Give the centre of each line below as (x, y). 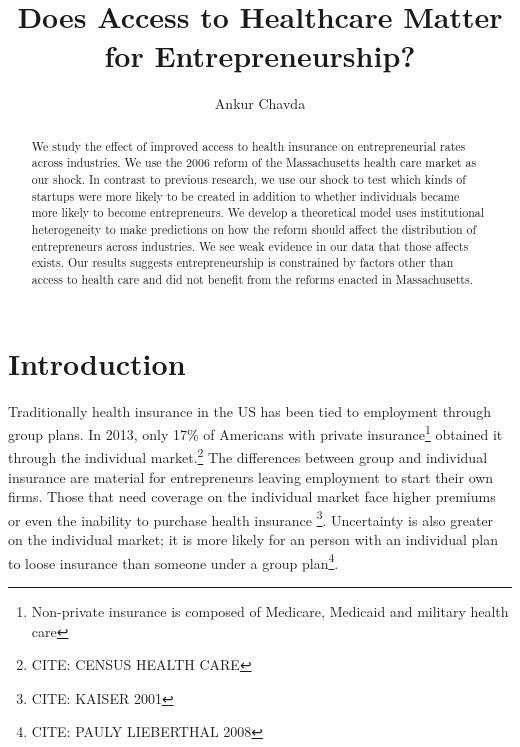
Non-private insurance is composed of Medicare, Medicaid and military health (270, 610)
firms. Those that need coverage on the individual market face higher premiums (252, 496)
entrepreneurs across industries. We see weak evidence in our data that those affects (250, 245)
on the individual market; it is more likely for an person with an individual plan (253, 539)
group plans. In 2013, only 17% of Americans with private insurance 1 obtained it (255, 432)
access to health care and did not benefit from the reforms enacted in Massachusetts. (252, 278)
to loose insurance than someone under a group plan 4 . (173, 561)
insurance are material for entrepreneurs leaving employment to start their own (251, 476)
